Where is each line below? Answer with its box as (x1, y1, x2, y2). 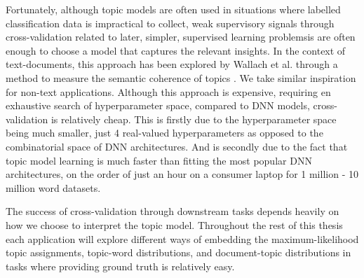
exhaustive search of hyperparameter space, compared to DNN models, (6, 98, 310, 113)
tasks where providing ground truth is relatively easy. (6, 258, 235, 273)
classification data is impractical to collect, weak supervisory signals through (6, 15, 335, 30)
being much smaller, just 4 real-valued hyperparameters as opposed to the (6, 125, 323, 140)
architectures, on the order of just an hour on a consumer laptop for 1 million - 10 (6, 167, 358, 181)
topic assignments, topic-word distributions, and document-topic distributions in (6, 245, 351, 260)
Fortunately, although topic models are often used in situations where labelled (6, 2, 341, 16)
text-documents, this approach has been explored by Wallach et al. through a (6, 57, 338, 71)
